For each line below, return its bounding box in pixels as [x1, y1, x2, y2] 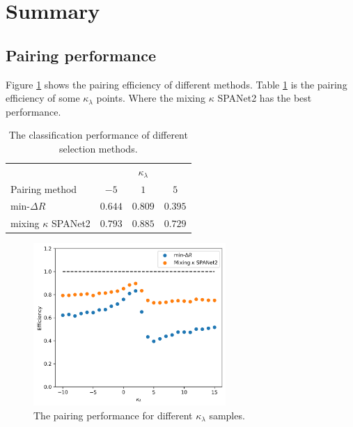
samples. [209, 407, 245, 422]
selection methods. [59, 141, 138, 155]
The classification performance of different [8, 127, 188, 142]
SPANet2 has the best [217, 91, 312, 105]
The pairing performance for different [33, 407, 193, 422]
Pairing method [10, 181, 77, 196]
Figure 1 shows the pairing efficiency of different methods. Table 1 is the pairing [6, 77, 347, 91]
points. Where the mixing [96, 91, 205, 105]
